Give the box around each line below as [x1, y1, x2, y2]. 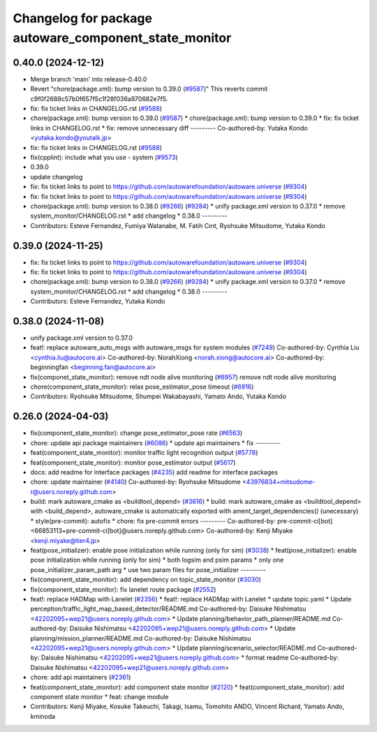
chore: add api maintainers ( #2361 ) [30, 673, 131, 682]
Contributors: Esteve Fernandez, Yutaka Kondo [30, 297, 165, 306]
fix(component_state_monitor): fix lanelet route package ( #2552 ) [30, 585, 216, 593]
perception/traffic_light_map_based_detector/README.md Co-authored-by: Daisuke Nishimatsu [30, 604, 306, 613]
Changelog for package [13, 10, 153, 26]
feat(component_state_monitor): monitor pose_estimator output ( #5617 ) [30, 458, 236, 467]
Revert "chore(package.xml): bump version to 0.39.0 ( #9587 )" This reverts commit [30, 84, 268, 94]
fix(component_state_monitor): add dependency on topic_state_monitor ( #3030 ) [30, 576, 262, 584]
